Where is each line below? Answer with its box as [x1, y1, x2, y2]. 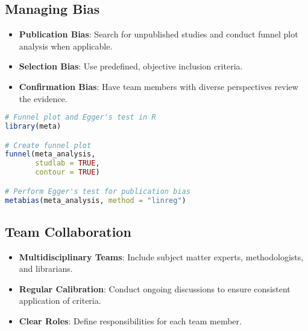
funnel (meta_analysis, [5, 150, 96, 159]
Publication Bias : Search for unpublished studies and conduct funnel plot [19, 28, 298, 40]
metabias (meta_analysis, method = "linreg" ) [5, 196, 186, 205]
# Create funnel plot [5, 141, 92, 150]
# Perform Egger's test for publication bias [5, 187, 190, 196]
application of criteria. [19, 294, 101, 307]
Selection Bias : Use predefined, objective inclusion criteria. [19, 60, 243, 72]
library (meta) [5, 122, 61, 131]
